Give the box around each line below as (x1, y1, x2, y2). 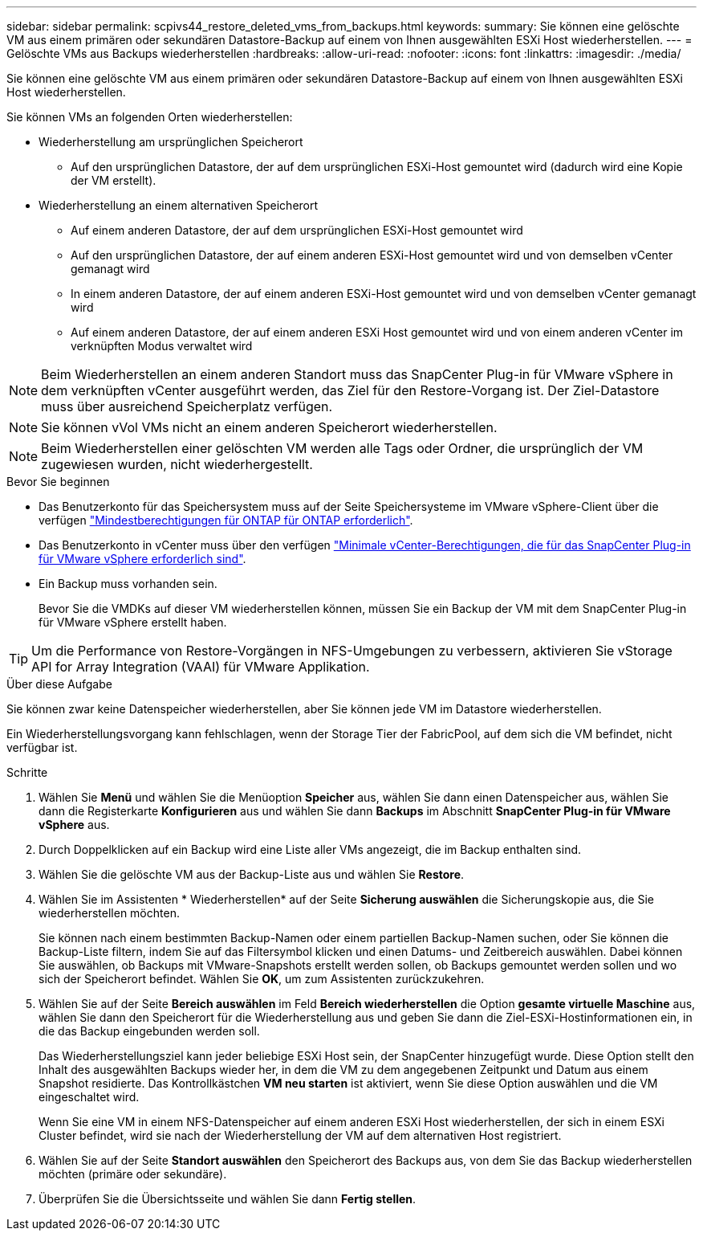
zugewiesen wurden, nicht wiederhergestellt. (41, 456, 313, 472)
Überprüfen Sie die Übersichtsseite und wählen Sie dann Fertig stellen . (39, 1192, 417, 1206)
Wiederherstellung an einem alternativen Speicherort (39, 198, 319, 212)
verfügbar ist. (6, 741, 78, 754)
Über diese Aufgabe (6, 677, 112, 691)
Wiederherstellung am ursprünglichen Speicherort (39, 135, 303, 149)
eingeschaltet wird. (39, 1090, 140, 1104)
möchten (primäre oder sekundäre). (39, 1167, 227, 1181)
